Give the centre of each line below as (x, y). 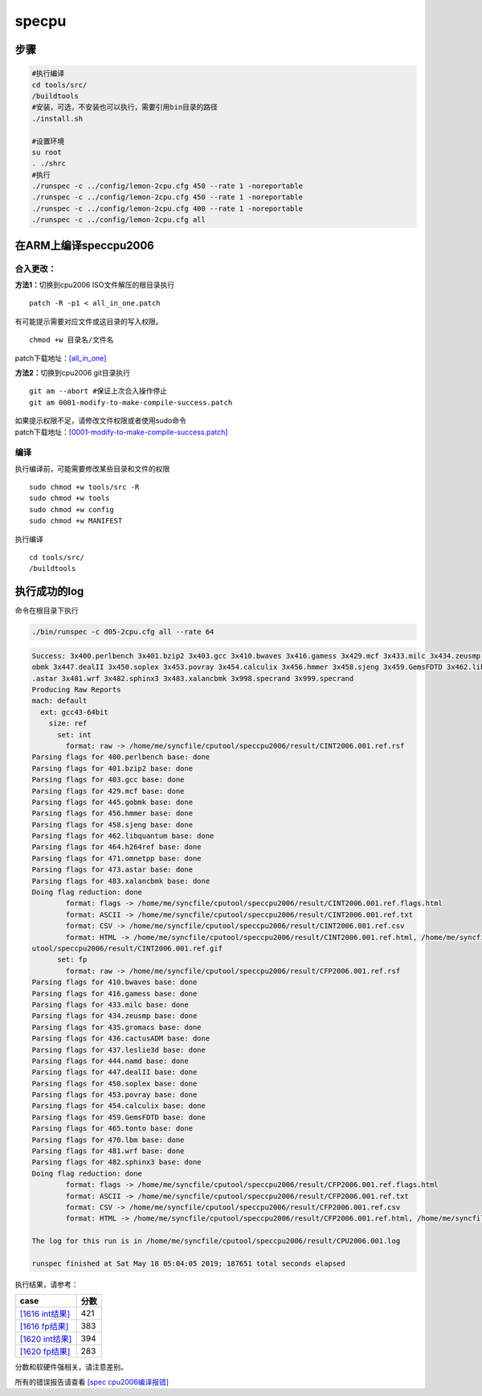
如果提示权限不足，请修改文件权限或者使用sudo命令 (100, 421)
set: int (74, 735)
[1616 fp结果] (44, 1327)
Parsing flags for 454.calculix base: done (119, 1106)
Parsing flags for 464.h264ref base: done (116, 847)
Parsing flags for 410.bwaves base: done (114, 982)
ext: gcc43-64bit (74, 712)
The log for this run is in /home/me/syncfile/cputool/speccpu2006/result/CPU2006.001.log (216, 1241)
